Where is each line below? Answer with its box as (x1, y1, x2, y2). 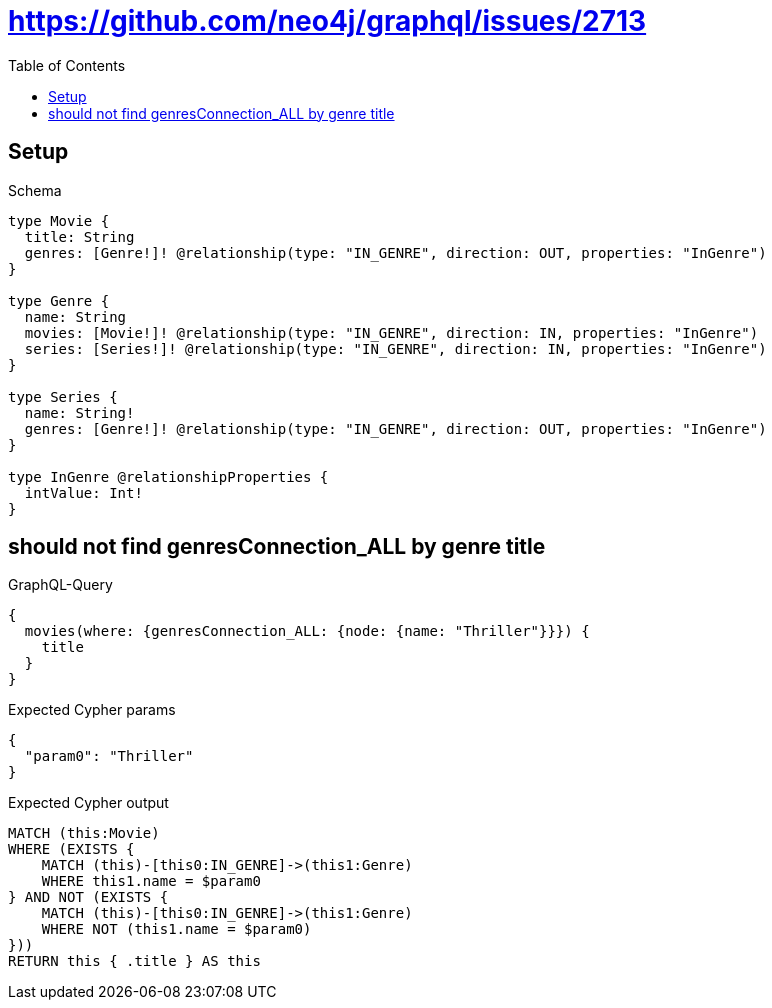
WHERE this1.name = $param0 (41, 873, 261, 890)
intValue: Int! (24, 484, 143, 501)
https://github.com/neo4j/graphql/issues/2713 (8, 4, 647, 38)
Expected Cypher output (8, 794, 169, 812)
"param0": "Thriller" (24, 748, 194, 765)
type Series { (8, 388, 118, 405)
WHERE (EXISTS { (8, 841, 135, 858)
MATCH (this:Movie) (8, 825, 160, 842)
